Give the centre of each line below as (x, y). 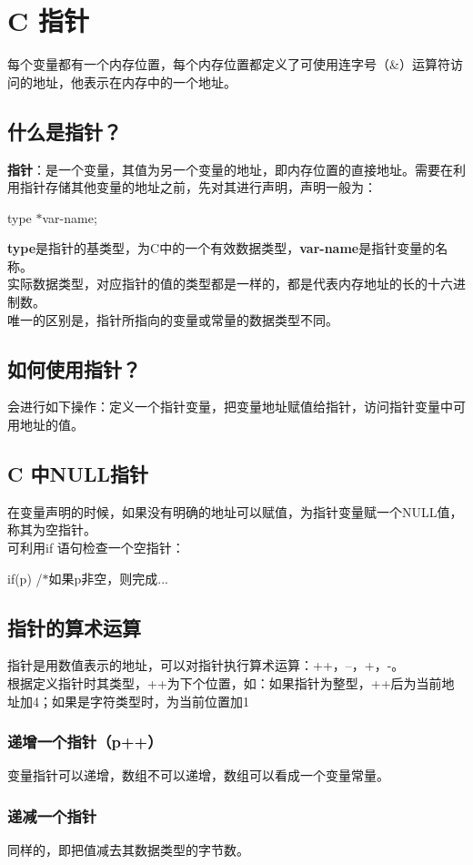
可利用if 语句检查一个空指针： (96, 548)
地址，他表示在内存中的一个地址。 (134, 81)
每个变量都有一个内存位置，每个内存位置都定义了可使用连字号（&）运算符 (229, 64)
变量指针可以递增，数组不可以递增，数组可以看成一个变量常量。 (198, 775)
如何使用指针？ (74, 368)
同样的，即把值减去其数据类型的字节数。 (128, 850)
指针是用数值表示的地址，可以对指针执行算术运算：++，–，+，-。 (206, 665)
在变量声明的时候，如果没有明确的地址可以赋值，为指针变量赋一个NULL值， (235, 511)
